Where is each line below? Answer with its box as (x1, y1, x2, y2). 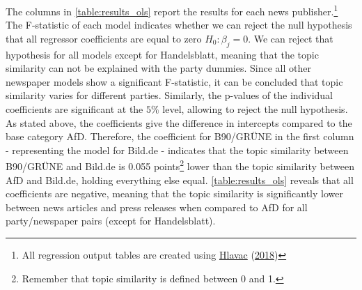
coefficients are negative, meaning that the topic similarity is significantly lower (6, 186, 343, 201)
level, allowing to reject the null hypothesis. (162, 102, 348, 116)
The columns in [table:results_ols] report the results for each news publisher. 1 (6, 2, 338, 18)
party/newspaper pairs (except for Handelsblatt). (6, 213, 216, 228)
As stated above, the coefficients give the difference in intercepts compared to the (6, 115, 352, 130)
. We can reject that (248, 31, 333, 45)
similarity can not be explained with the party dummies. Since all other (6, 61, 311, 75)
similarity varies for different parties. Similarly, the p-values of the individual (6, 88, 333, 102)
